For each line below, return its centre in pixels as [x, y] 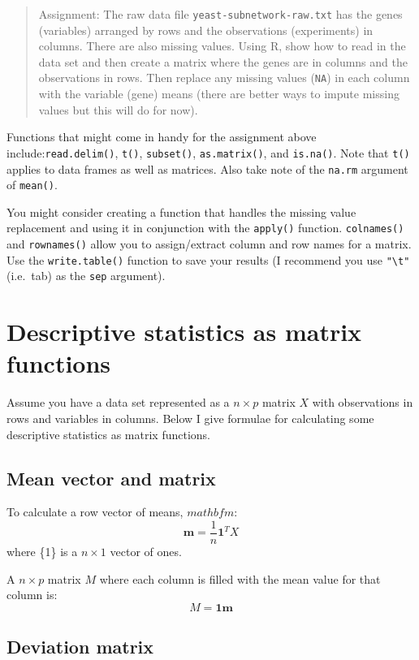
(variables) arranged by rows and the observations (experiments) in [206, 30]
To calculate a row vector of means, [95, 512]
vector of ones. [146, 552]
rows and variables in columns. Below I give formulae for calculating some [190, 418]
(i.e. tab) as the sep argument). [86, 276]
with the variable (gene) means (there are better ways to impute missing [219, 94]
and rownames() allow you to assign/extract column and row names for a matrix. [209, 244]
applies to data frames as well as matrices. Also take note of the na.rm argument [207, 168]
